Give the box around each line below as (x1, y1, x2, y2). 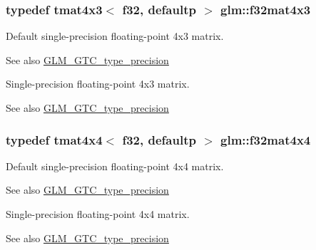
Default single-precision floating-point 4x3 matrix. (6, 28, 224, 43)
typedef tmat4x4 (6, 130, 103, 148)
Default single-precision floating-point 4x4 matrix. (6, 158, 224, 173)
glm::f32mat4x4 (220, 130, 311, 148)
